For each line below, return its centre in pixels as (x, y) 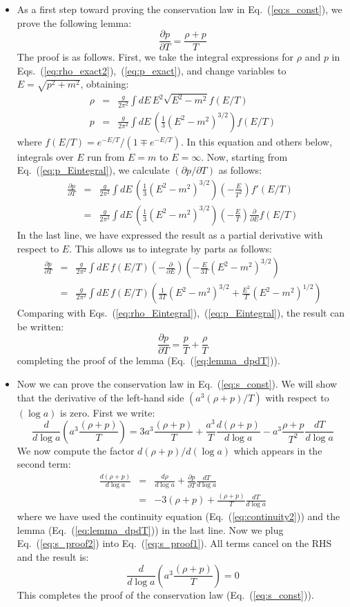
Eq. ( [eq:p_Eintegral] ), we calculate (93, 170)
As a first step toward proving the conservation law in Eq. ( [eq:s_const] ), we (179, 9)
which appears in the (278, 450)
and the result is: (53, 557)
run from (106, 156)
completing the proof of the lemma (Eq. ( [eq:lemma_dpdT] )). (148, 360)
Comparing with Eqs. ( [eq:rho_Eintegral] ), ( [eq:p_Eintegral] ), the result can (181, 313)
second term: (44, 464)
